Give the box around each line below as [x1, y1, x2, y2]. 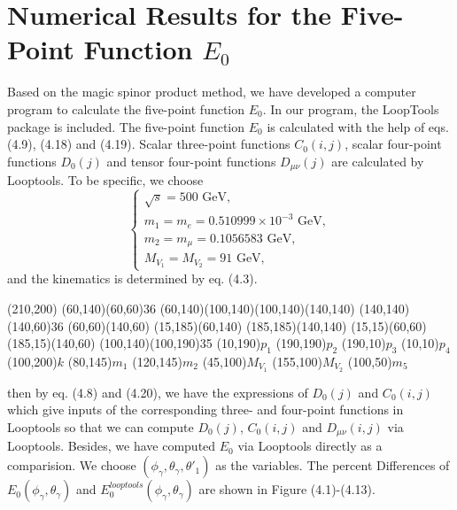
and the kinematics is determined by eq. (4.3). [7, 269, 258, 288]
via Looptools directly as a [237, 437, 383, 455]
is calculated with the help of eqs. [267, 117, 449, 135]
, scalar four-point [345, 135, 442, 153]
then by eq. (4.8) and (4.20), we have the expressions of [7, 382, 308, 401]
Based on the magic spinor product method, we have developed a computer [7, 82, 416, 101]
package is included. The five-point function [7, 117, 245, 135]
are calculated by [331, 151, 424, 170]
